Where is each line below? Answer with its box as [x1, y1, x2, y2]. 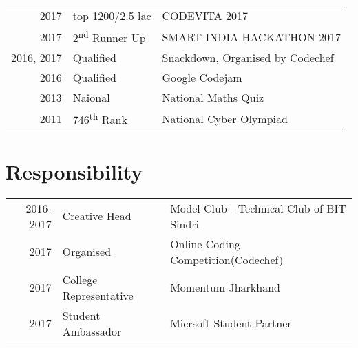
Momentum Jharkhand [170, 279, 280, 296]
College [62, 271, 98, 287]
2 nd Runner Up [72, 28, 146, 46]
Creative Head [62, 208, 131, 224]
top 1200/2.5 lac [72, 8, 151, 23]
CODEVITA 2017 [162, 8, 249, 23]
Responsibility [6, 157, 143, 185]
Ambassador [62, 323, 122, 339]
